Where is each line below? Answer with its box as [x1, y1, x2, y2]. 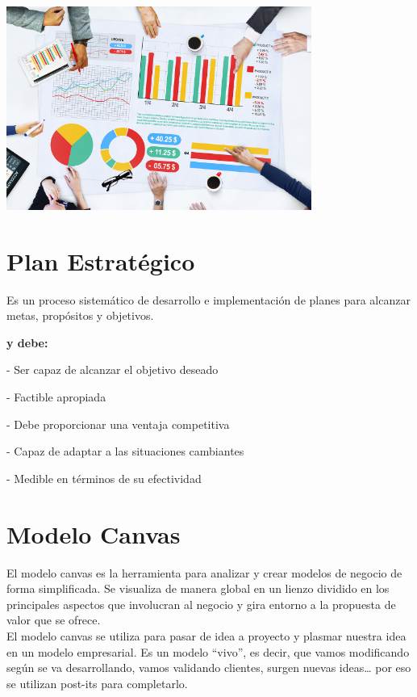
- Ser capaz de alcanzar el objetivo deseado [6, 361, 219, 378]
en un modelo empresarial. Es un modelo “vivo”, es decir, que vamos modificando [6, 643, 410, 660]
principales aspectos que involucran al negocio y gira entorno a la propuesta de [6, 595, 396, 612]
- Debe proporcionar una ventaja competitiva [6, 415, 230, 432]
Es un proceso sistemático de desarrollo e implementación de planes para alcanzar [6, 291, 411, 308]
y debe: [6, 334, 48, 351]
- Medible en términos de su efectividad [6, 469, 202, 486]
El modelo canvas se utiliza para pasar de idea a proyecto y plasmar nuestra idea [6, 627, 407, 644]
